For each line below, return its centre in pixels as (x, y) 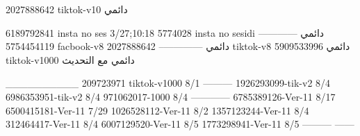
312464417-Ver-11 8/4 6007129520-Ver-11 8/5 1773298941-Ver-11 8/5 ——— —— (180, 124)
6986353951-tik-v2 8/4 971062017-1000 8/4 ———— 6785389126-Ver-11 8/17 (171, 96)
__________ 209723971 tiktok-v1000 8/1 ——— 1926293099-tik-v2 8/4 (168, 83)
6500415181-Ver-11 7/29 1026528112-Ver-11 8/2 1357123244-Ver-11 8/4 (157, 110)
